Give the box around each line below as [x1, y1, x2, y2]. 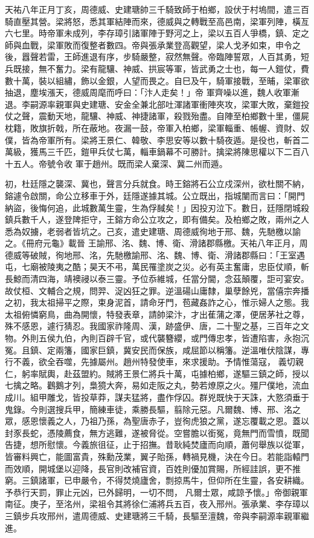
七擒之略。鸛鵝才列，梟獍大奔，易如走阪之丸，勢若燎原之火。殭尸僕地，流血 [5, 379, 309, 392]
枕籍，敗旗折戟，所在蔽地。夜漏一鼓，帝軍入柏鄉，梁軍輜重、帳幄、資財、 [5, 121, 301, 134]
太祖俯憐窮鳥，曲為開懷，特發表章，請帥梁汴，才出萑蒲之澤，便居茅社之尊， [5, 307, 309, 320]
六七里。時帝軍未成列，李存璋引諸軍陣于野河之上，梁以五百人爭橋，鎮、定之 [5, 27, 309, 39]
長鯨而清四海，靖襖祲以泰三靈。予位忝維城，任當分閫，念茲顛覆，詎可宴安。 [5, 272, 309, 285]
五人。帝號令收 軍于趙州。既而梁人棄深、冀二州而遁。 [13, 157, 228, 169]
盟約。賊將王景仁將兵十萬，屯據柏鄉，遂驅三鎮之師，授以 [80, 367, 309, 379]
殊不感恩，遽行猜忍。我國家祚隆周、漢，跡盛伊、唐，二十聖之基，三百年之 [5, 320, 301, 332]
